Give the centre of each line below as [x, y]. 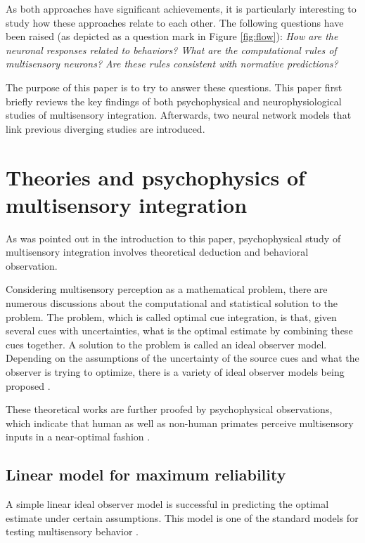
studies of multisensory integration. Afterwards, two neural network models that [179, 115]
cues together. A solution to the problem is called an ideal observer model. [166, 344]
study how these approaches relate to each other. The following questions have [175, 22]
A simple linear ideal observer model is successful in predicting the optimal [167, 504]
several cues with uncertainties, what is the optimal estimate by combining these [179, 331]
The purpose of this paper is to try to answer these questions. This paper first [174, 87]
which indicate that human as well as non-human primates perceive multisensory [180, 423]
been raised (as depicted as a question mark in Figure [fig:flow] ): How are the [172, 36]
